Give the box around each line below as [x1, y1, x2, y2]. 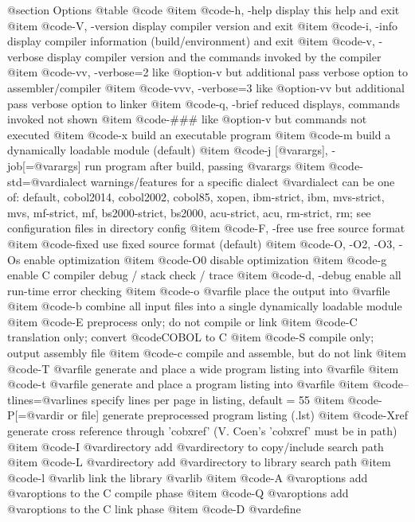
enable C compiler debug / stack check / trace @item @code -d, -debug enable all [7, 267, 401, 283]
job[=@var [7, 157, 58, 173]
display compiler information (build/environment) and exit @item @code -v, [7, 33, 375, 49]
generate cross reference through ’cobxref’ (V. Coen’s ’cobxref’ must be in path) [7, 423, 397, 439]
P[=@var [7, 407, 51, 423]
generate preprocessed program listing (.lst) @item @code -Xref [102, 407, 408, 423]
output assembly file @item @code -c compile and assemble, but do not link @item [7, 345, 406, 361]
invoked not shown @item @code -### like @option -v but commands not [7, 111, 367, 127]
